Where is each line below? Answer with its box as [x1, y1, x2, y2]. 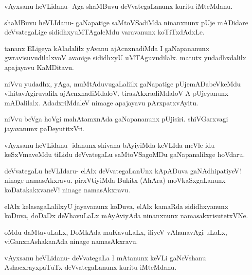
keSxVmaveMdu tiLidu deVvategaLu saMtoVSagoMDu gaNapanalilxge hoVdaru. [4, 149, 245, 159]
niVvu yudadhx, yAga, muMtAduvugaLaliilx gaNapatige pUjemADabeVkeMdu [4, 78, 241, 88]
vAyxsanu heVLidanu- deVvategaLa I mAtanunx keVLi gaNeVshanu [4, 252, 206, 262]
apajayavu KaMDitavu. [4, 62, 74, 72]
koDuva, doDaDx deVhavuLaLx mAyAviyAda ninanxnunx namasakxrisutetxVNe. [4, 210, 248, 221]
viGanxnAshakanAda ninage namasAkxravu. [4, 236, 138, 246]
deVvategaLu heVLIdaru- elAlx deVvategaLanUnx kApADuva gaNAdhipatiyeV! [4, 165, 241, 175]
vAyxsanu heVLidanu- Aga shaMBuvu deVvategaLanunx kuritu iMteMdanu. [4, 1, 233, 11]
